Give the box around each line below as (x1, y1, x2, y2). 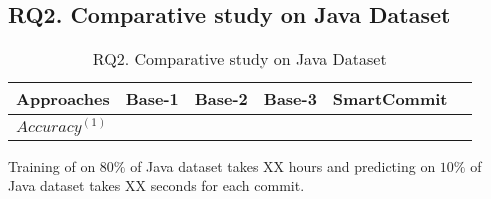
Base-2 (194, 87, 248, 111)
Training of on (8, 155, 96, 176)
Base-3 (263, 87, 317, 111)
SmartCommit (332, 87, 448, 111)
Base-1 (125, 87, 179, 111)
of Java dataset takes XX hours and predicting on (130, 155, 436, 176)
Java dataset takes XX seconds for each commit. (8, 175, 305, 196)
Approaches (16, 87, 110, 111)
